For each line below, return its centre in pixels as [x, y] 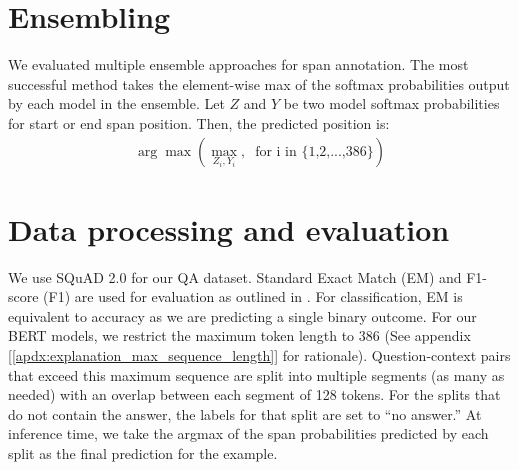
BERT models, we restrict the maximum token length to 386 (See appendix [239, 335]
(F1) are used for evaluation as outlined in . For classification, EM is [253, 296]
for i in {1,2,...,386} [314, 151]
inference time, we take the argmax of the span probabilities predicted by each [248, 433]
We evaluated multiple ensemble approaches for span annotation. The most [238, 64]
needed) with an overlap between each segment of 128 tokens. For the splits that [254, 394]
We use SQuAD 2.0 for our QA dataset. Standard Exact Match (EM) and [235, 276]
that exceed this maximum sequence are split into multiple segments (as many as [256, 374]
